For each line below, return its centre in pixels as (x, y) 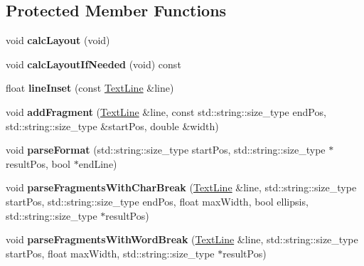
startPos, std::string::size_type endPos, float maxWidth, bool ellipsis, (157, 201)
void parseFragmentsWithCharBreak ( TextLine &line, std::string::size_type (181, 187)
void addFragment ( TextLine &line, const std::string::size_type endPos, (166, 111)
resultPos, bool (38, 163)
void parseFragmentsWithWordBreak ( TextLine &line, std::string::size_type (182, 239)
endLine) (98, 163)
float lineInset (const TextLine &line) (90, 88)
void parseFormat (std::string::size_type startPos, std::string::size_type (166, 150)
